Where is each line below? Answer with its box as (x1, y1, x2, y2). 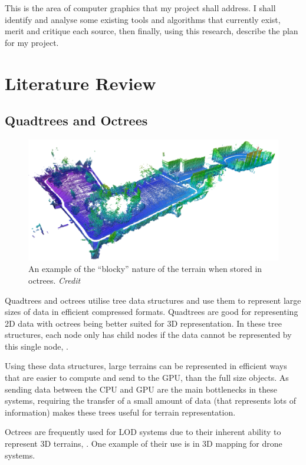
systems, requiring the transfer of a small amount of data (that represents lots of (5, 394, 296, 407)
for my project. (5, 36, 59, 48)
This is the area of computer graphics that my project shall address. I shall (5, 2, 276, 14)
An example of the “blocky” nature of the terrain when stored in (28, 263, 262, 275)
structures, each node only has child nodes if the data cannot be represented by (5, 328, 292, 341)
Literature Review (5, 71, 156, 95)
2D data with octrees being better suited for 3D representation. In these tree (5, 317, 282, 329)
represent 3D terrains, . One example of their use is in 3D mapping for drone (5, 437, 282, 450)
